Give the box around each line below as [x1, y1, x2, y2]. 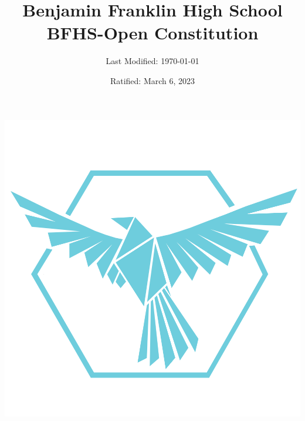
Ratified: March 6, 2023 [110, 74, 195, 86]
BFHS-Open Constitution [46, 21, 259, 45]
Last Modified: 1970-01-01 [106, 55, 199, 67]
